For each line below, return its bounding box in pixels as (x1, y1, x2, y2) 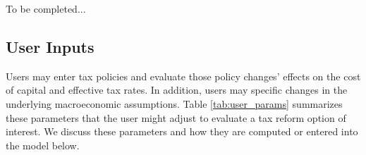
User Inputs (6, 35, 94, 57)
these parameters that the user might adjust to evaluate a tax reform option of (6, 110, 346, 125)
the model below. (6, 137, 80, 152)
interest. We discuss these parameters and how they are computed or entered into (6, 124, 358, 139)
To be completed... (6, 1, 86, 15)
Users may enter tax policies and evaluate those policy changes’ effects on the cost (6, 68, 361, 83)
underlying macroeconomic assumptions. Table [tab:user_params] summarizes (6, 96, 343, 111)
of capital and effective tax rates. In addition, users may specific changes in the (6, 82, 348, 97)
